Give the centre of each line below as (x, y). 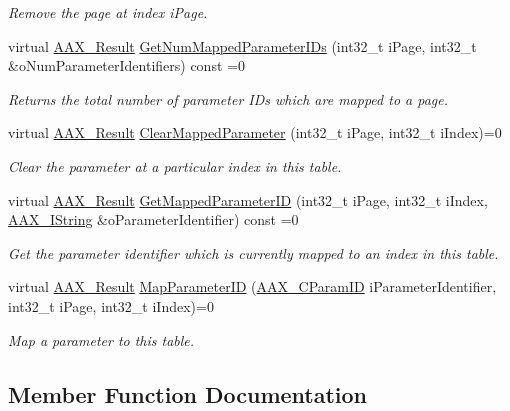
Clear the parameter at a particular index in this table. (175, 165)
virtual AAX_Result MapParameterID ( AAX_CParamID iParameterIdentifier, (252, 286)
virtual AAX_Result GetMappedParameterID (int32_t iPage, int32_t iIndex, (248, 199)
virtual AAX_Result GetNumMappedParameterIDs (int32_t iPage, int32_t (242, 45)
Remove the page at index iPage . (108, 12)
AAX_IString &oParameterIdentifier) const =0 (153, 219)
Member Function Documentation (188, 393)
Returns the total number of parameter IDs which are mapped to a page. (228, 98)
